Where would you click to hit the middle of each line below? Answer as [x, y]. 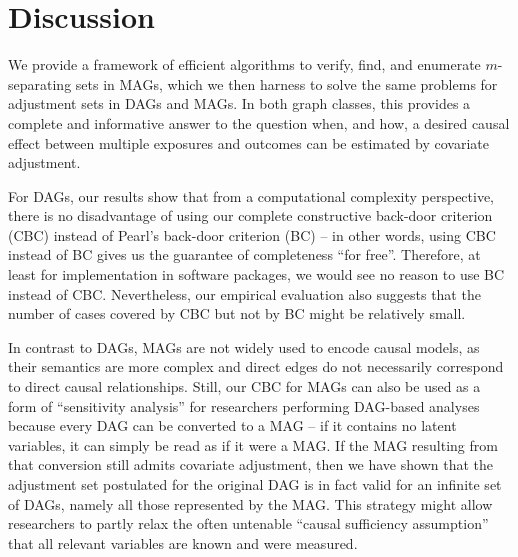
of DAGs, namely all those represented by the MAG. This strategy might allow [250, 503]
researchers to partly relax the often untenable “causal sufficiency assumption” [248, 523]
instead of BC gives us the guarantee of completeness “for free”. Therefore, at [244, 254]
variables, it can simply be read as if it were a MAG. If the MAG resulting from [253, 444]
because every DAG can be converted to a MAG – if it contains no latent [232, 425]
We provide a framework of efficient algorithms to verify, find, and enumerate [244, 64]
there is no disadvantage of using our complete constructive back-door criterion [250, 215]
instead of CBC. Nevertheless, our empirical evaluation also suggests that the [244, 293]
